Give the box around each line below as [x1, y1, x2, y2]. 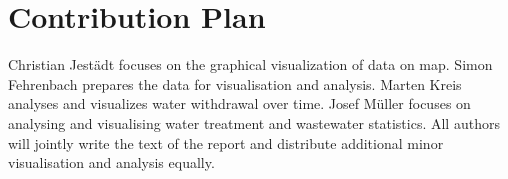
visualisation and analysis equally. [8, 152, 215, 173]
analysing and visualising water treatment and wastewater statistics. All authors [8, 112, 500, 133]
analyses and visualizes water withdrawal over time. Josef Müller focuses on [8, 93, 471, 114]
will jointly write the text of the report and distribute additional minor [8, 132, 444, 153]
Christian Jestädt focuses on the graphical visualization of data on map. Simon [8, 54, 493, 75]
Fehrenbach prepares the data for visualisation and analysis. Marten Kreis [8, 73, 462, 94]
